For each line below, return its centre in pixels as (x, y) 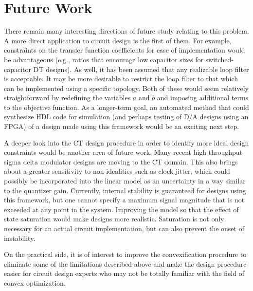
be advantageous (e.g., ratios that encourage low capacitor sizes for (104, 59)
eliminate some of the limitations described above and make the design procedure (125, 264)
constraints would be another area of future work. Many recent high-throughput (123, 152)
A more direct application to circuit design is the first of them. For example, (118, 40)
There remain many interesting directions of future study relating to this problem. (126, 31)
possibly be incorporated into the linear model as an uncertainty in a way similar (125, 181)
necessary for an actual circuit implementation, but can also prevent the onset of (124, 228)
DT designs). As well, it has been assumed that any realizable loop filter (141, 69)
